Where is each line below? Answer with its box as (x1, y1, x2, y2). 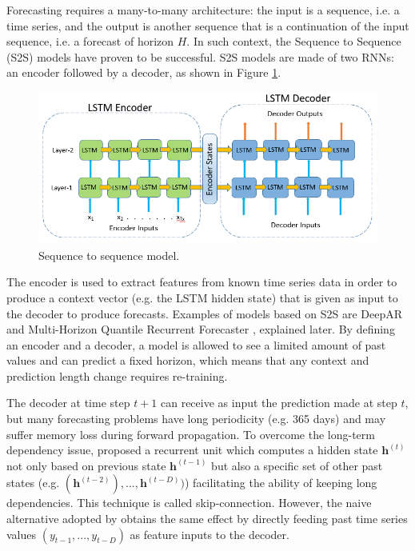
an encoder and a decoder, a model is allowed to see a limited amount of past (6, 336, 386, 353)
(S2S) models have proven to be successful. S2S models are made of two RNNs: (6, 48, 394, 65)
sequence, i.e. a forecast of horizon (6, 33, 174, 50)
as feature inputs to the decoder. (130, 525, 289, 542)
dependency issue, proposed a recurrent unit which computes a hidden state (6, 441, 378, 458)
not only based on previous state (6, 457, 166, 473)
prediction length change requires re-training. (6, 367, 228, 384)
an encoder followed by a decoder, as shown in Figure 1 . (6, 64, 281, 81)
